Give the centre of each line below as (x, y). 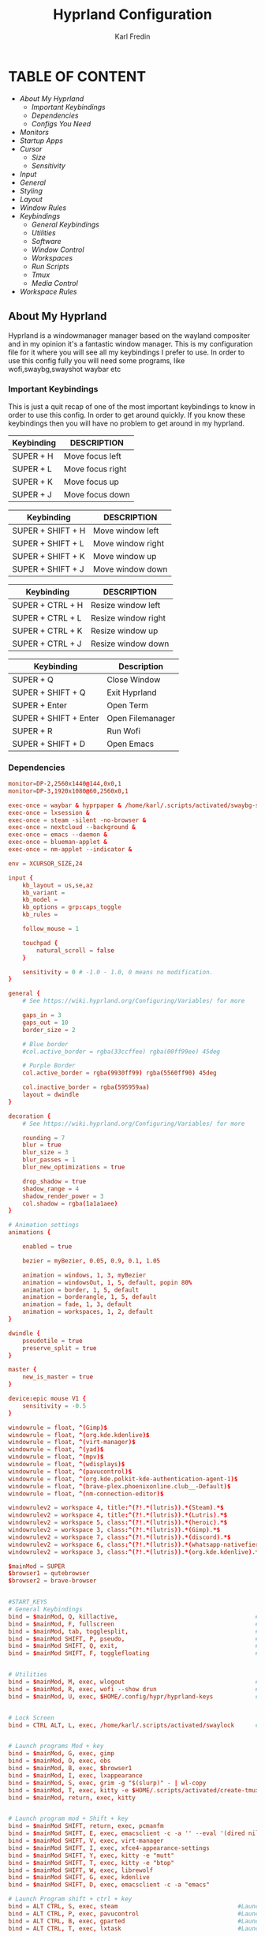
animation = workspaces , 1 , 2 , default (88, 1312)
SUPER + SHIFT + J (48, 568)
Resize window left (125, 605)
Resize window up (124, 631)
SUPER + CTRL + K (47, 631)
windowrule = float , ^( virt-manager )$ (72, 1443)
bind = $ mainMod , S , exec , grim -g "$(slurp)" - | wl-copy (107, 1783)
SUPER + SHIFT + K (49, 556)
